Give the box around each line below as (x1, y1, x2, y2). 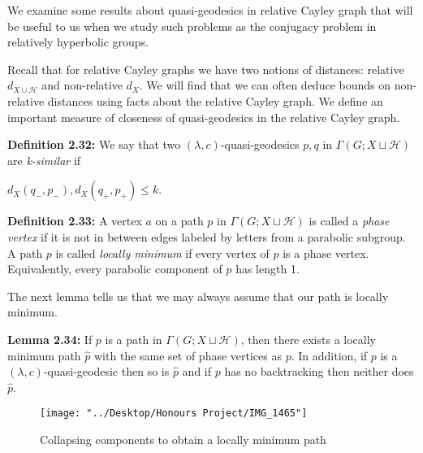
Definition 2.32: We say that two (7, 136, 181, 153)
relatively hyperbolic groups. (7, 33, 149, 50)
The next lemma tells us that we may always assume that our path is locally (7, 287, 389, 304)
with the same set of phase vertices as (94, 346, 282, 364)
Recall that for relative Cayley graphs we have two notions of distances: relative (7, 60, 404, 77)
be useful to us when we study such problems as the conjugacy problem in (7, 17, 377, 34)
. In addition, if (291, 346, 368, 364)
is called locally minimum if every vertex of (55, 244, 270, 261)
